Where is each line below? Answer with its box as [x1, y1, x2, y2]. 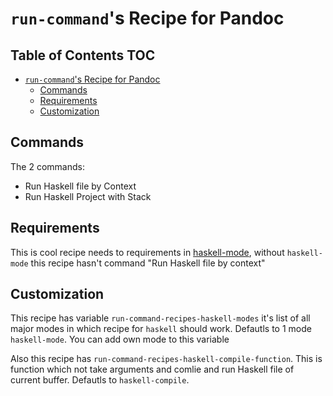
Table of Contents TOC [10, 47, 156, 64]
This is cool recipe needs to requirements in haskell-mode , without [10, 246, 285, 258]
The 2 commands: [10, 160, 85, 172]
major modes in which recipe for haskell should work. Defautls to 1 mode [10, 323, 312, 335]
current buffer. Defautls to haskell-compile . [10, 374, 190, 386]
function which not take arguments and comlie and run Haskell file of [10, 363, 295, 376]
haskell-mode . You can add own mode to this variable [10, 333, 230, 346]
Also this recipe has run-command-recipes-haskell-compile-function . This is [10, 353, 323, 365]
